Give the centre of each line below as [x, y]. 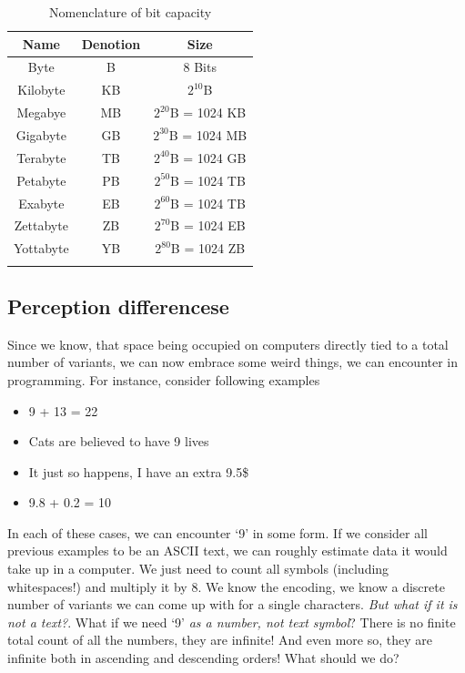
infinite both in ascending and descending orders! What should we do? [203, 658]
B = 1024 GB [208, 157]
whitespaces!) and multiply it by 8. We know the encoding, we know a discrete [226, 586]
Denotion [111, 43]
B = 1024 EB [208, 225]
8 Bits [200, 67]
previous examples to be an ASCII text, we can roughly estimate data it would [227, 551]
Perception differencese [118, 306]
